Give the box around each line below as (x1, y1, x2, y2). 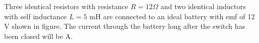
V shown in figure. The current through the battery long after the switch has (4, 21, 245, 31)
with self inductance (4, 11, 67, 21)
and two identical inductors (160, 1, 246, 11)
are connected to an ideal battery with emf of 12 (103, 11, 255, 21)
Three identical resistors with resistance (4, 1, 128, 11)
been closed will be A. (4, 30, 73, 41)
